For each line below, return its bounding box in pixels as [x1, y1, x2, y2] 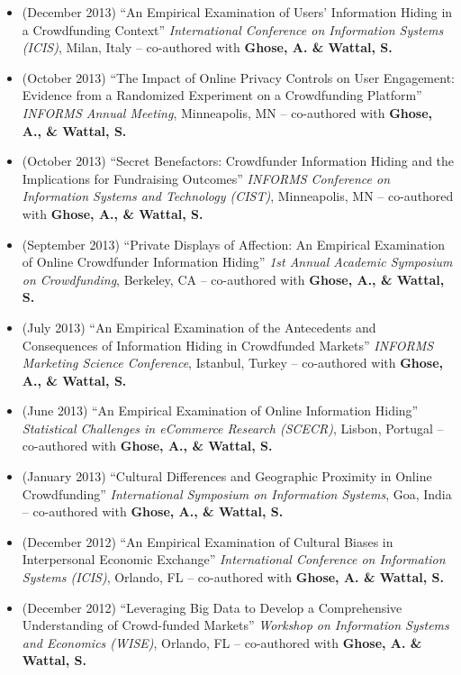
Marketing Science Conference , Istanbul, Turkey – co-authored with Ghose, [22, 353, 444, 372]
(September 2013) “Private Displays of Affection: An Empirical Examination [22, 234, 446, 253]
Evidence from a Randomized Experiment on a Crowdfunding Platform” [22, 86, 422, 105]
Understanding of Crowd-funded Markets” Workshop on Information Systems [22, 616, 449, 634]
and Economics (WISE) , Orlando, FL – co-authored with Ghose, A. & [22, 633, 422, 652]
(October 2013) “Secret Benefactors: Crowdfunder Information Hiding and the [22, 151, 455, 170]
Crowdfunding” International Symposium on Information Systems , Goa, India [22, 484, 452, 503]
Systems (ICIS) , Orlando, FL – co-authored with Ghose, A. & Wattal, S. [22, 568, 444, 587]
